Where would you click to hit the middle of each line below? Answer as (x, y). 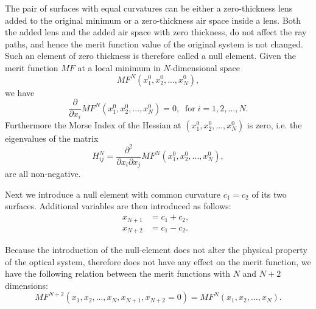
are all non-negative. (43, 174)
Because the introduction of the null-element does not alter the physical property (156, 250)
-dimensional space (205, 67)
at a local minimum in (119, 67)
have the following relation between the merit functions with (118, 273)
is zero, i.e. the (274, 124)
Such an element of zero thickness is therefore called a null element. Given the (150, 56)
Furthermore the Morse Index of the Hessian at (93, 124)
